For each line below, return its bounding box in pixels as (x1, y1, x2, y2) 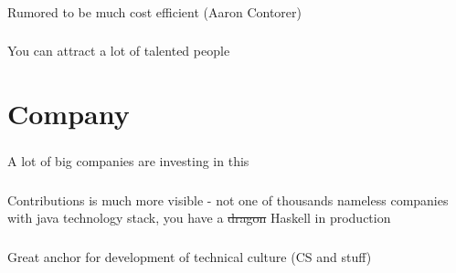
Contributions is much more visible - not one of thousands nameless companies (7, 190, 449, 209)
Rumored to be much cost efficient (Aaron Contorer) (7, 2, 302, 21)
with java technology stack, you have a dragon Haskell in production (7, 208, 391, 227)
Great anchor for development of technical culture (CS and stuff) (7, 247, 372, 266)
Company (7, 95, 130, 132)
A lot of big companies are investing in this (7, 152, 249, 171)
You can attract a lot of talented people (7, 41, 230, 60)
